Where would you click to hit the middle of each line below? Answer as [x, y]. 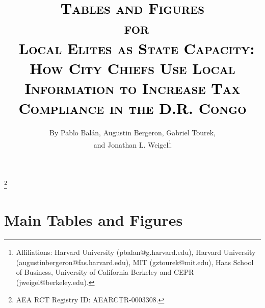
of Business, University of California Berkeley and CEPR [105, 272]
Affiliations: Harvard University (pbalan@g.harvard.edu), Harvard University [136, 252]
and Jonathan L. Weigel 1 [132, 144]
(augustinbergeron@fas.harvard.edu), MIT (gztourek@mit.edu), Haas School [135, 262]
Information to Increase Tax [132, 88]
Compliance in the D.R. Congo [132, 108]
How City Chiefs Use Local [132, 68]
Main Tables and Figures [94, 220]
